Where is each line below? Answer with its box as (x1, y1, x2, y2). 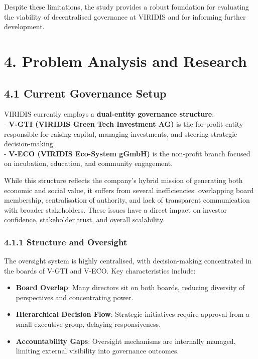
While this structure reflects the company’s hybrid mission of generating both (4, 174, 243, 185)
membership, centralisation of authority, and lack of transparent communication (4, 195, 250, 205)
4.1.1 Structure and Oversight (4, 235, 127, 248)
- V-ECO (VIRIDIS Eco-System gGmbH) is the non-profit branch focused (4, 148, 250, 158)
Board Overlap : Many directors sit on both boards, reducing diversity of (16, 282, 245, 293)
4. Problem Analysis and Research (4, 50, 247, 71)
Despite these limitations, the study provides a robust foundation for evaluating (4, 2, 249, 12)
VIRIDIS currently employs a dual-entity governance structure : (4, 109, 214, 119)
